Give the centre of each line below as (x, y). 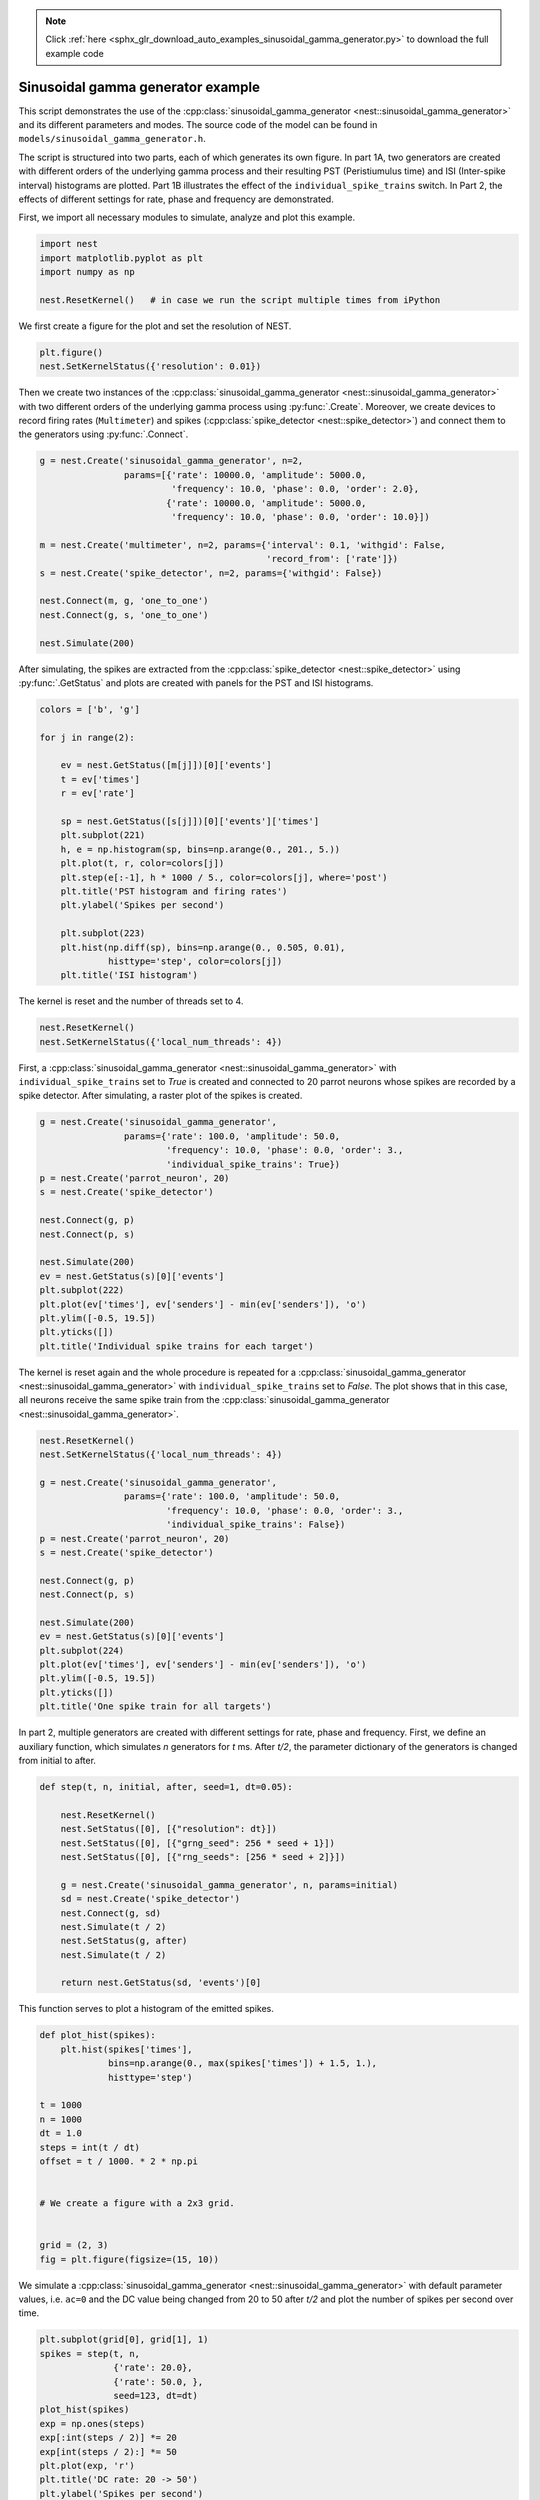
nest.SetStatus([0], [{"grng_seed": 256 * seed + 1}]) (197, 1843)
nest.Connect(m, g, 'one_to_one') (124, 601)
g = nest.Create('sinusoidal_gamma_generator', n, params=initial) (229, 1884)
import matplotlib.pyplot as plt (121, 258)
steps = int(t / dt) (89, 2147)
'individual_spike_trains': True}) (253, 1164)
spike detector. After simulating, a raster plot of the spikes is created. (160, 1096)
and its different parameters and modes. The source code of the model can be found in (198, 125)
